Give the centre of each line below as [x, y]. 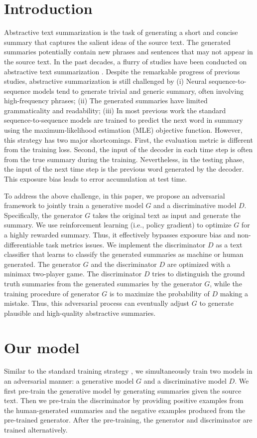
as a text [229, 244]
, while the [226, 283]
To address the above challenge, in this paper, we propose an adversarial [115, 195]
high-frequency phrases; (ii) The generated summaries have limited [106, 101]
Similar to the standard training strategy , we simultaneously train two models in [128, 371]
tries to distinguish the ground [198, 274]
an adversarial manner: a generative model [69, 381]
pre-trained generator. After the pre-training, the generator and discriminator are [128, 420]
